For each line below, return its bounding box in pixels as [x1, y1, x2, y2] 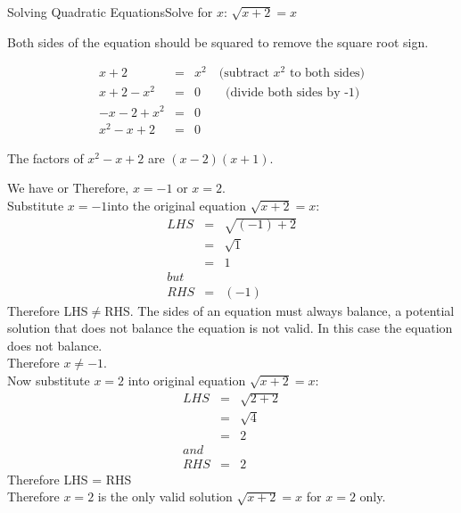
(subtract [218, 67, 269, 80]
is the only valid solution [97, 487, 233, 506]
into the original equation [107, 195, 246, 214]
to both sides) [289, 67, 366, 80]
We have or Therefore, [7, 178, 129, 197]
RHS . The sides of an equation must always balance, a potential [104, 301, 455, 319]
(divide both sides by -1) [226, 87, 360, 100]
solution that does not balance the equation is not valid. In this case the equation [7, 319, 453, 337]
